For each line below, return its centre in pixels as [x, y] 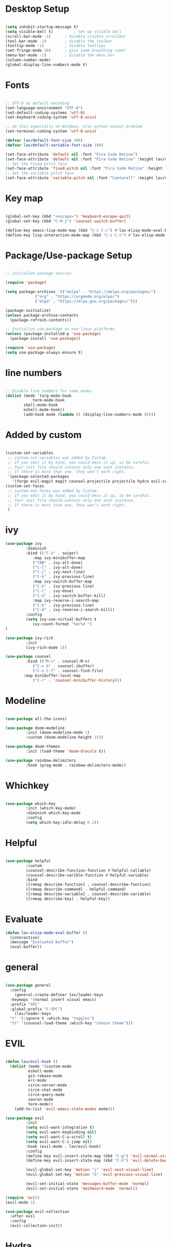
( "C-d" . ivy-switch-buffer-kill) [69, 596]
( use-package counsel [28, 657]
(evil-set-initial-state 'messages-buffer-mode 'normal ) [87, 1184]
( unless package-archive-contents [42, 315]
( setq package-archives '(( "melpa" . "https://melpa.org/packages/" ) [81, 292]
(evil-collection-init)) [36, 1226]
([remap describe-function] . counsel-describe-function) [89, 885]
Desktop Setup [37, 9]
